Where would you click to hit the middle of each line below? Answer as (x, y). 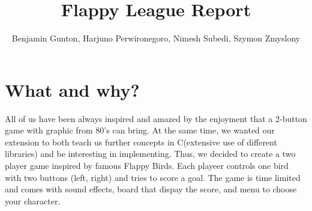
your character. (33, 200)
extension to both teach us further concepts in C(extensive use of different (141, 142)
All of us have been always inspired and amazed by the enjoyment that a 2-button (156, 118)
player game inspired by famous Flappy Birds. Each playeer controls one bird (147, 166)
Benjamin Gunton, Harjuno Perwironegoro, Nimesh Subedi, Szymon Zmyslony (156, 38)
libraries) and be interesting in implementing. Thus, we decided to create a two (150, 154)
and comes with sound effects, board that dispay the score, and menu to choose (151, 189)
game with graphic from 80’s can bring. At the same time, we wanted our (140, 130)
